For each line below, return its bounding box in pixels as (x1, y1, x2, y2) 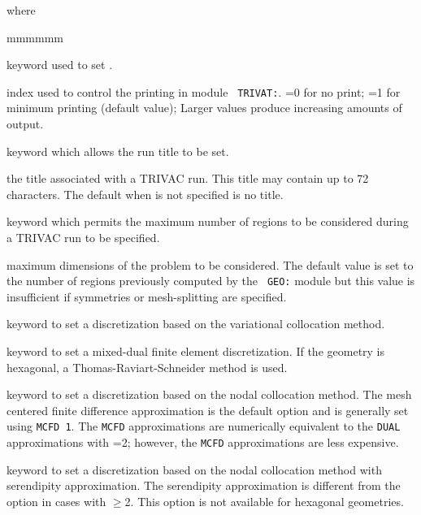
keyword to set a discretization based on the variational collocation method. (7, 315, 385, 332)
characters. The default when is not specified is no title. (7, 185, 284, 202)
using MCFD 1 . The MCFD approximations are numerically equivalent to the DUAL (7, 418, 401, 435)
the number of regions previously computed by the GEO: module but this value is (7, 272, 415, 289)
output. (7, 115, 44, 132)
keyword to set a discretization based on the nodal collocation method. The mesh (7, 386, 412, 403)
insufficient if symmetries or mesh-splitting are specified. (7, 288, 287, 305)
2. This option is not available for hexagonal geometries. (124, 492, 404, 509)
